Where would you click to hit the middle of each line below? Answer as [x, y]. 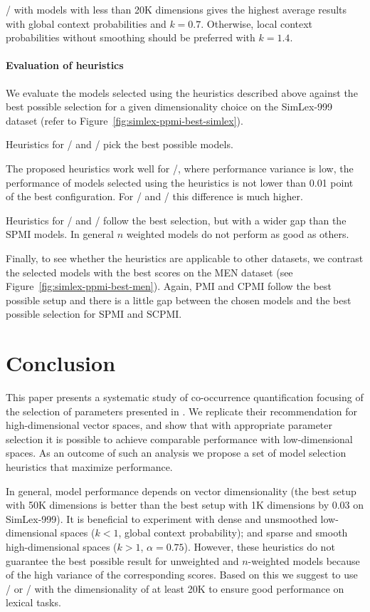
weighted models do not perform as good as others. [238, 234]
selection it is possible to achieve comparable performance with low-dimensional [179, 439]
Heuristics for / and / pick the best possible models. [120, 144]
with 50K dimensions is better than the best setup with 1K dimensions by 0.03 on [185, 505]
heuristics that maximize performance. [89, 466]
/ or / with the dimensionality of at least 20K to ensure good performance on [175, 588]
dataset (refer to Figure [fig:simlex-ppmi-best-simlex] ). [125, 120]
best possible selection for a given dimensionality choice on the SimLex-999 [169, 107]
